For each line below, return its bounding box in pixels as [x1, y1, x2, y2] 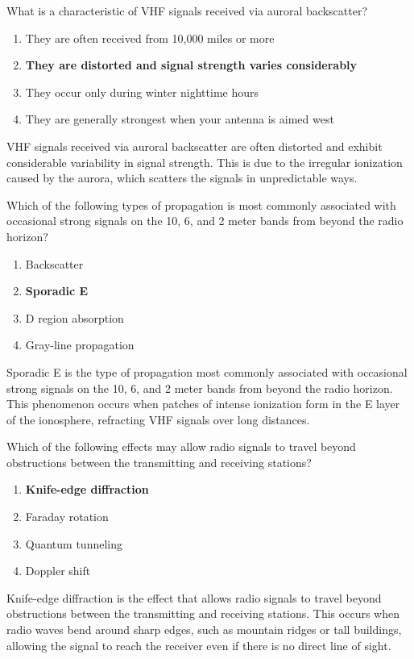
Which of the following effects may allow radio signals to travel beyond [6, 438, 356, 455]
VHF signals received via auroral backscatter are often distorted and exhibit [6, 137, 383, 154]
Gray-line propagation [25, 336, 135, 353]
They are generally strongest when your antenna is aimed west [25, 111, 334, 127]
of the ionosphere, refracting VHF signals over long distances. [6, 411, 310, 428]
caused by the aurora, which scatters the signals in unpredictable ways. [6, 169, 358, 186]
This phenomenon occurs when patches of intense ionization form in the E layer [6, 395, 400, 412]
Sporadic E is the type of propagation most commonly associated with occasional [6, 363, 408, 380]
